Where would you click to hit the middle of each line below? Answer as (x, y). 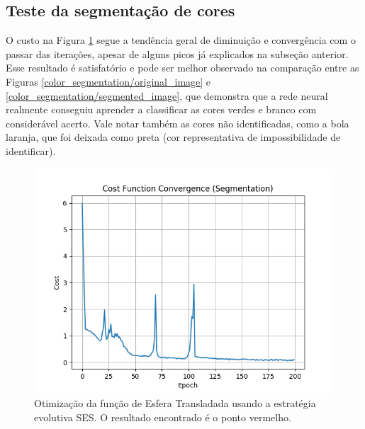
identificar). (31, 150)
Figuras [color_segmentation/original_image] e (108, 81)
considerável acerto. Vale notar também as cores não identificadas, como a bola (178, 123)
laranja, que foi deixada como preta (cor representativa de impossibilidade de (173, 137)
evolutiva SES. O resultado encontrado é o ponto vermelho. (163, 417)
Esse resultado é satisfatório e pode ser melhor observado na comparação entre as (182, 68)
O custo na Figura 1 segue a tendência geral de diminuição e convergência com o (181, 40)
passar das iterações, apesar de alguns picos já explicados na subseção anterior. (177, 53)
